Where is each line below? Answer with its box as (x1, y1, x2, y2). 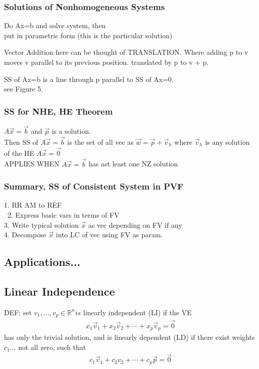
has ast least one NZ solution (88, 158, 178, 169)
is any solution (205, 137, 250, 147)
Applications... (4, 254, 81, 269)
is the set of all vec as (67, 137, 134, 147)
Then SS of (4, 137, 39, 147)
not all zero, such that (18, 341, 86, 352)
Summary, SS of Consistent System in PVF (4, 180, 184, 193)
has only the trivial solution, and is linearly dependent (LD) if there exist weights (4, 331, 255, 342)
